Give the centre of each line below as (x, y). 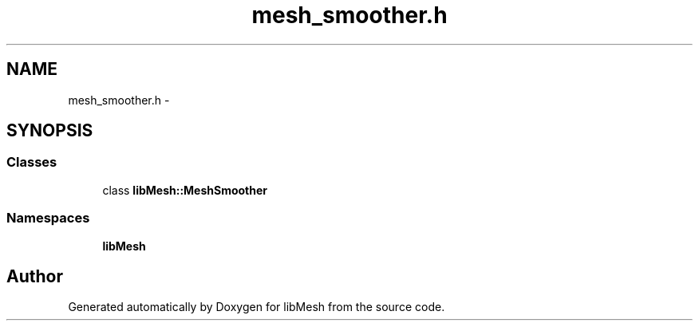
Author (35, 276)
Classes (32, 162)
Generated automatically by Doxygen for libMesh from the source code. (257, 307)
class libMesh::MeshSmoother (185, 190)
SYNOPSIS (50, 131)
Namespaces (48, 218)
